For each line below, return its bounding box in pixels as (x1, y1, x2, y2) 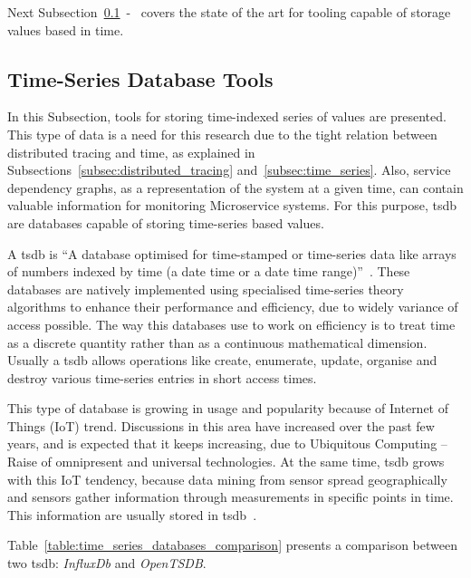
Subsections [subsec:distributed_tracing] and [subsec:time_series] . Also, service (7, 160, 451, 179)
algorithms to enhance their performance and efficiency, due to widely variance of (7, 297, 458, 316)
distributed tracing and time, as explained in (7, 142, 255, 161)
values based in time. (7, 20, 124, 39)
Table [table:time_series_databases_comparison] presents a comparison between (7, 535, 457, 554)
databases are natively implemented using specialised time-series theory (7, 279, 404, 298)
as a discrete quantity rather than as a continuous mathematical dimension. (7, 332, 428, 352)
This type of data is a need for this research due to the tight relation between (7, 124, 437, 143)
